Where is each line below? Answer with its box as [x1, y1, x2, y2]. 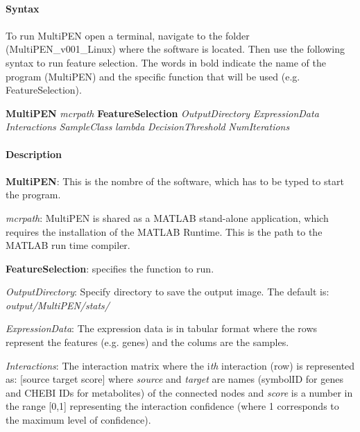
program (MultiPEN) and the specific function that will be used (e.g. [6, 69, 300, 83]
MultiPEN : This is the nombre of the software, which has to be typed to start [6, 173, 344, 188]
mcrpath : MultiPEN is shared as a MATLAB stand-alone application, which [6, 210, 329, 225]
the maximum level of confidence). [6, 413, 151, 427]
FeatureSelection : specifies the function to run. [6, 261, 214, 275]
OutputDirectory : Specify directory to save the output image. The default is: [6, 284, 329, 299]
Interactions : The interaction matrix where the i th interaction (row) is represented [6, 358, 355, 372]
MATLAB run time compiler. [6, 238, 130, 252]
